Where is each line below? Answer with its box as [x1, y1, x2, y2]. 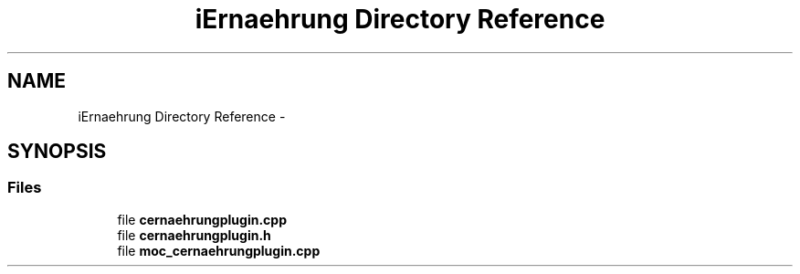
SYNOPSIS [7, 140, 107, 163]
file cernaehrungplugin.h [117, 227, 271, 243]
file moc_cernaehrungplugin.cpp [117, 242, 321, 258]
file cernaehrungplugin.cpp [117, 211, 287, 227]
